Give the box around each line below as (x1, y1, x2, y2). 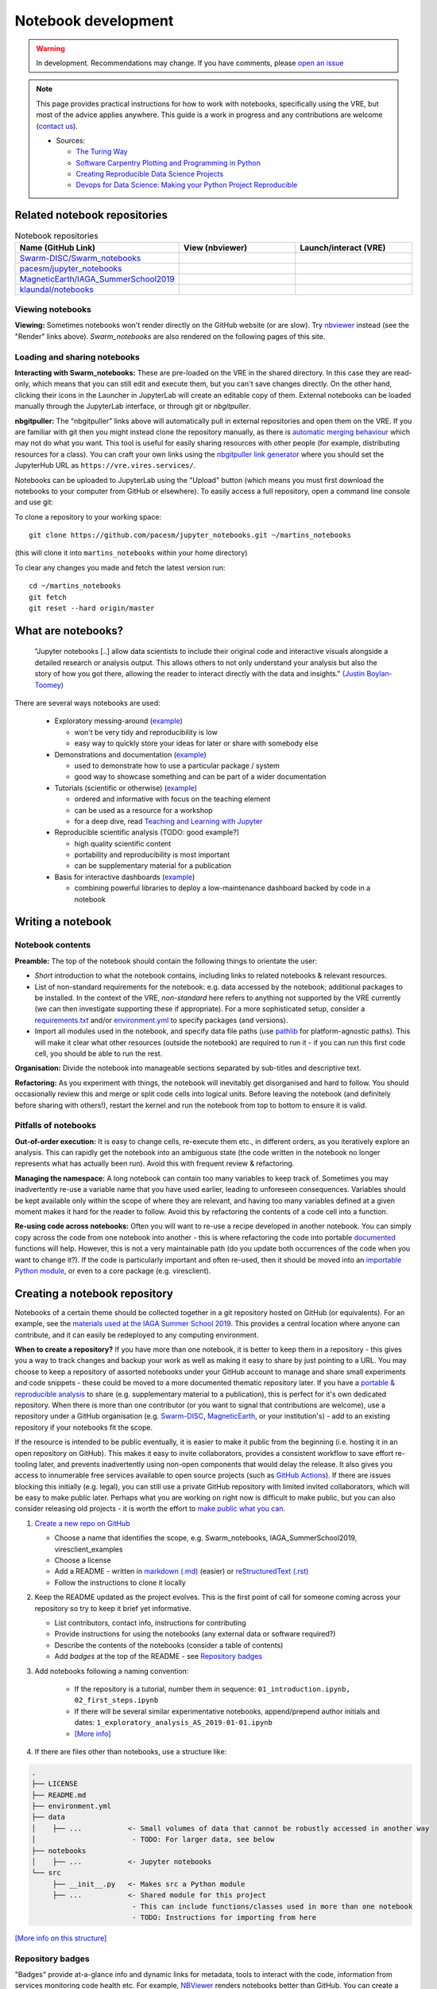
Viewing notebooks (14, 304, 91, 315)
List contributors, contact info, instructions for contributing (54, 1618, 246, 1627)
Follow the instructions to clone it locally (54, 1578, 186, 1587)
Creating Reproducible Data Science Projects (75, 169, 224, 179)
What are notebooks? (14, 624, 124, 637)
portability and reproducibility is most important (74, 850, 230, 859)
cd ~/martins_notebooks (29, 582, 122, 590)
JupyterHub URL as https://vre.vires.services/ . (14, 461, 196, 470)
